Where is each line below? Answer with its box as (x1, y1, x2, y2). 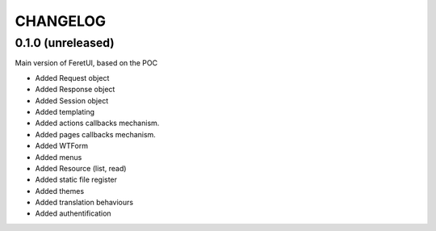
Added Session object (35, 95, 109, 105)
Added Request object (35, 73, 110, 82)
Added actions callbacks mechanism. (35, 118, 160, 128)
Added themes (35, 186, 85, 195)
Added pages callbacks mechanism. (35, 129, 157, 139)
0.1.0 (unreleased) (15, 36, 115, 50)
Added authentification (35, 208, 112, 218)
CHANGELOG (15, 12, 107, 30)
